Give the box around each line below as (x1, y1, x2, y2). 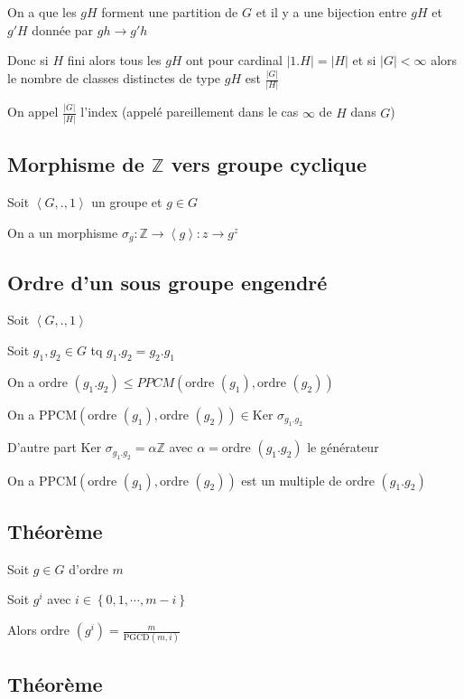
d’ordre (69, 559, 108, 578)
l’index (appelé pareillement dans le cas (80, 102, 299, 121)
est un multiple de (241, 470, 342, 489)
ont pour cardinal (186, 51, 283, 70)
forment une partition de (101, 3, 238, 21)
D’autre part (7, 438, 77, 457)
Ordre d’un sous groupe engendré (7, 268, 328, 296)
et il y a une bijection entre (255, 3, 407, 21)
